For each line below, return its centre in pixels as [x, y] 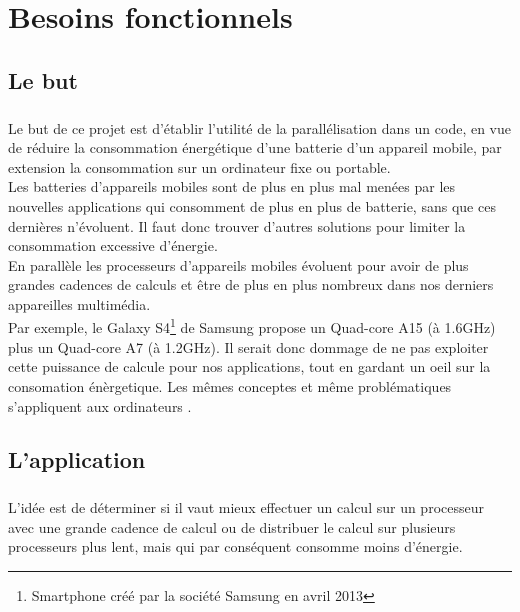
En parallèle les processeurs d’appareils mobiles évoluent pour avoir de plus [238, 264]
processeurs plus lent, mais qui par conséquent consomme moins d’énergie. [235, 546]
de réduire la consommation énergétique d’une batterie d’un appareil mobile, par [255, 147]
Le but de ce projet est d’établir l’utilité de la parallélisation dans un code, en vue [260, 127]
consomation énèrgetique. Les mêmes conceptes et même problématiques [230, 385]
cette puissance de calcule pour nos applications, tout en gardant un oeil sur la [249, 366]
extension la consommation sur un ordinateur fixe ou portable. [199, 166]
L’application [77, 459]
